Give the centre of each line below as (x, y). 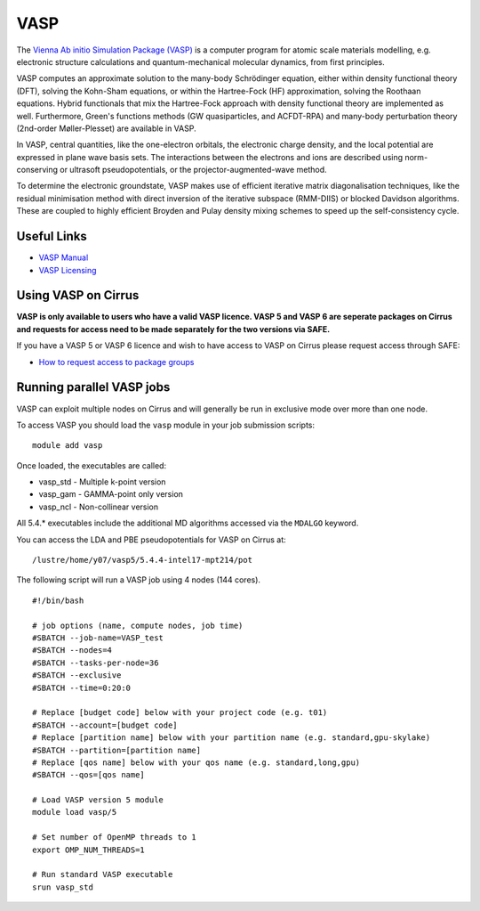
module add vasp (68, 446)
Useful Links (52, 236)
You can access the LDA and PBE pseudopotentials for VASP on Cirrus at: (151, 540)
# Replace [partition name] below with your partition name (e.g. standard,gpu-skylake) (232, 738)
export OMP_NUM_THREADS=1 (89, 850)
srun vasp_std (63, 887)
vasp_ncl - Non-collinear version (99, 507)
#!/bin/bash (58, 600)
